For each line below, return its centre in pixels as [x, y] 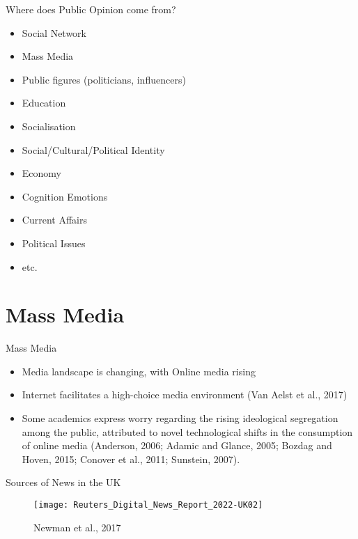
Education [44, 103]
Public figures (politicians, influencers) [104, 79]
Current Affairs [54, 220]
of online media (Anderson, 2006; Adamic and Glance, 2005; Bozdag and [177, 445]
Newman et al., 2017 [77, 527]
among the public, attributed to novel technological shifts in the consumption [187, 431]
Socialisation [49, 126]
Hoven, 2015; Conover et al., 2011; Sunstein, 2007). [131, 459]
